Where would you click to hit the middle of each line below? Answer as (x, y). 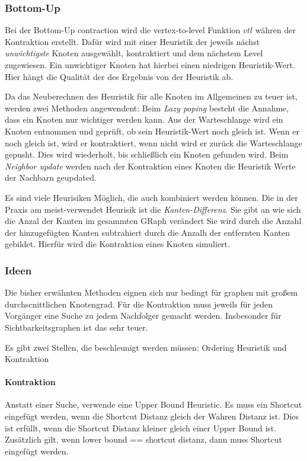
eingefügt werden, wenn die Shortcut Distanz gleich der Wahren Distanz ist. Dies (152, 416)
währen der (275, 30)
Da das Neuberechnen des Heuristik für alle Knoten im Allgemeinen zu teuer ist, (151, 96)
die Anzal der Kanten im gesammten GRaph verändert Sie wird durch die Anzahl (153, 221)
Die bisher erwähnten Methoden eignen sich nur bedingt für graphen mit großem (151, 292)
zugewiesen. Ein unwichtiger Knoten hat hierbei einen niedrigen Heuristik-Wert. (150, 65)
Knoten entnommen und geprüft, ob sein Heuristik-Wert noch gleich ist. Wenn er (152, 131)
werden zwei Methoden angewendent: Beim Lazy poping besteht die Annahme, (147, 108)
